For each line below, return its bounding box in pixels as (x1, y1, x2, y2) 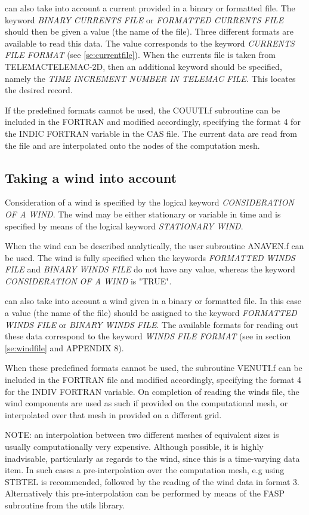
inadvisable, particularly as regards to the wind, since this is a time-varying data (5, 452, 300, 464)
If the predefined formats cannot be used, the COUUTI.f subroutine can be (5, 103, 280, 116)
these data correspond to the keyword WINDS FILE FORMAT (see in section (5, 330, 291, 342)
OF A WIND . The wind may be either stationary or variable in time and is (5, 207, 281, 220)
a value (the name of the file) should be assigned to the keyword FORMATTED (5, 306, 297, 319)
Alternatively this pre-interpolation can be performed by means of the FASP (5, 487, 285, 499)
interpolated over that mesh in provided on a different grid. (5, 408, 222, 421)
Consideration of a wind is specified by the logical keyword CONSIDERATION (5, 196, 294, 209)
